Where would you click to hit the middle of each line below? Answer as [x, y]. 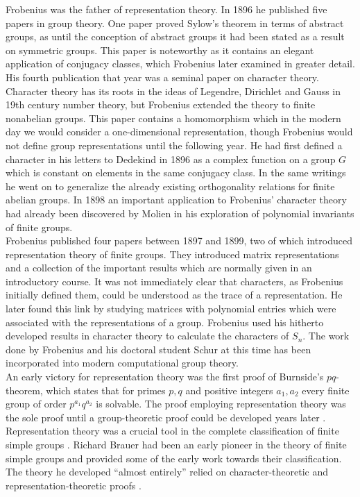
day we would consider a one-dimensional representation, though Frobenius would [179, 132]
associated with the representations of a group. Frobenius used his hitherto [165, 322]
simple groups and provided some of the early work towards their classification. [174, 458]
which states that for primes [106, 390]
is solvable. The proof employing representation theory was [221, 404]
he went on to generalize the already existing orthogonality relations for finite [170, 186]
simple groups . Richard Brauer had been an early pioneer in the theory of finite [176, 444]
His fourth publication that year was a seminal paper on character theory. [162, 77]
